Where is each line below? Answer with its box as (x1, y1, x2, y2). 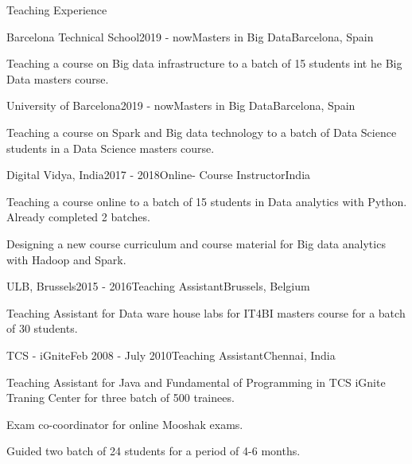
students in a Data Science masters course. (6, 139, 215, 156)
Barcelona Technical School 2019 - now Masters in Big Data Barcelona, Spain (6, 28, 374, 45)
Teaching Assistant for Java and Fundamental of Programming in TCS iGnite (6, 373, 386, 390)
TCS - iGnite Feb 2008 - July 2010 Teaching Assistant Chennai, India (6, 346, 336, 363)
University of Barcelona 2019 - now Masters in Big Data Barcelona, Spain (6, 97, 356, 114)
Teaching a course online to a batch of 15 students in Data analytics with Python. (6, 193, 407, 209)
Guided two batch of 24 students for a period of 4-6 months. (6, 443, 301, 459)
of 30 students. (6, 320, 78, 337)
